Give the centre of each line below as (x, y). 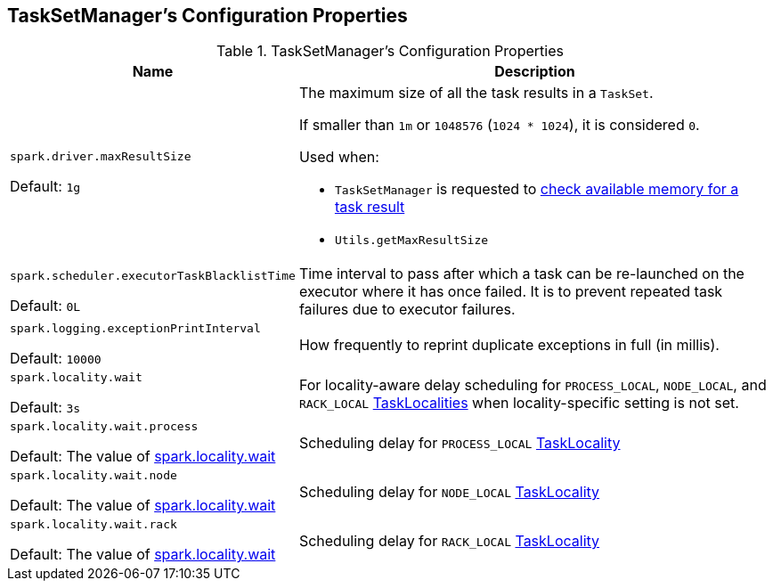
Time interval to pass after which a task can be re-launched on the (521, 274)
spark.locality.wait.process (104, 427)
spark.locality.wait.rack (94, 525)
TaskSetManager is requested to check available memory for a (537, 189)
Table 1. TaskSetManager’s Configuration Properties (390, 51)
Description (535, 72)
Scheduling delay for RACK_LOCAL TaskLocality (449, 540)
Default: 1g (45, 187)
